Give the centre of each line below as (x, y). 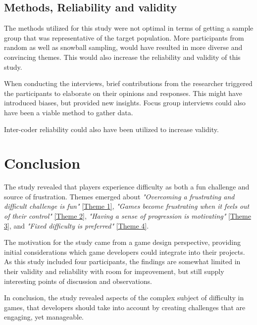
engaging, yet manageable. (44, 317)
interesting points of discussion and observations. (78, 281)
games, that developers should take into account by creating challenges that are (125, 307)
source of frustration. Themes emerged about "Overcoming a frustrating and (119, 196)
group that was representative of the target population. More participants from (124, 37)
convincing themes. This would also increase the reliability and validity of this (122, 57)
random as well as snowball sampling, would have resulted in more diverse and (123, 47)
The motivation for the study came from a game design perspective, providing (122, 242)
